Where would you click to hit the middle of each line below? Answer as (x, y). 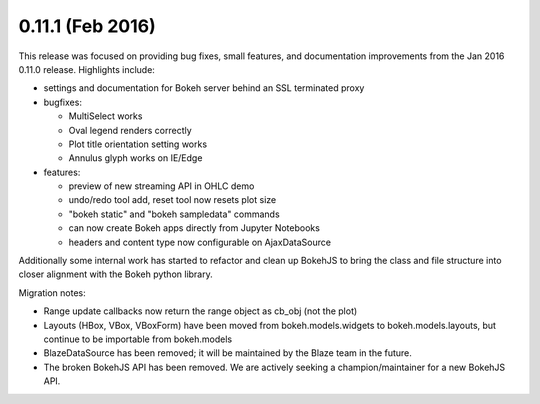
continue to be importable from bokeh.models (138, 339)
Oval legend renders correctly (130, 130)
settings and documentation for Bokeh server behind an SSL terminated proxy (204, 88)
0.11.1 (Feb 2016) (87, 26)
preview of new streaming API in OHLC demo (161, 186)
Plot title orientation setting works (138, 144)
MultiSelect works (105, 116)
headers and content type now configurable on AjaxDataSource (200, 242)
